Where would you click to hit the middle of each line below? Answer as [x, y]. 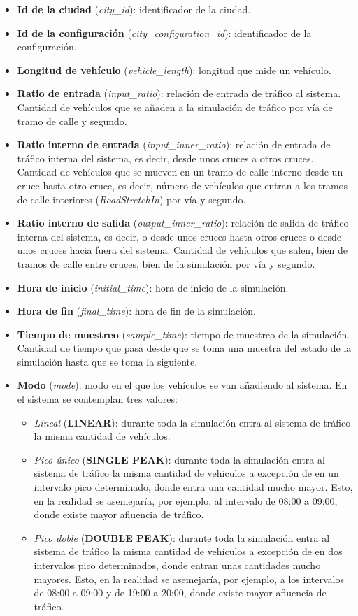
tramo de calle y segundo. [72, 121]
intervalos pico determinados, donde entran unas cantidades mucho [177, 565]
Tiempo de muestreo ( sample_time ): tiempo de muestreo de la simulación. [184, 334]
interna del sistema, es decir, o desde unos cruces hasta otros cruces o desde [179, 236]
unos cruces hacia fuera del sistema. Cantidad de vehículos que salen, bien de [182, 250]
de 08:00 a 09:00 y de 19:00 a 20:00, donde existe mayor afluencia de [180, 593]
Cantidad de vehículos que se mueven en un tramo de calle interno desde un [180, 172]
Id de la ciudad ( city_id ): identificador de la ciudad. [134, 9]
